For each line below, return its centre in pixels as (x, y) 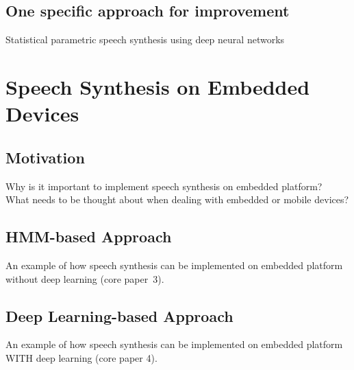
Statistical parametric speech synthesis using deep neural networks (145, 39)
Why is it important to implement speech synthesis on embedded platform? (164, 186)
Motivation (45, 157)
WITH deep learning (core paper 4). (81, 357)
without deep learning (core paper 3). (85, 278)
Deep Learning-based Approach (119, 315)
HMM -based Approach (89, 236)
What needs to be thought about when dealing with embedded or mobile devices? (177, 199)
